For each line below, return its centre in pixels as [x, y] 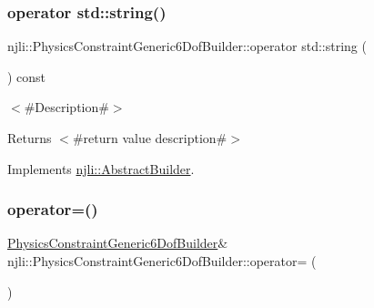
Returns [30, 138]
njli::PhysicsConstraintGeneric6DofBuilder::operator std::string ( [187, 46]
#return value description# [150, 138]
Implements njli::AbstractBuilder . [101, 168]
